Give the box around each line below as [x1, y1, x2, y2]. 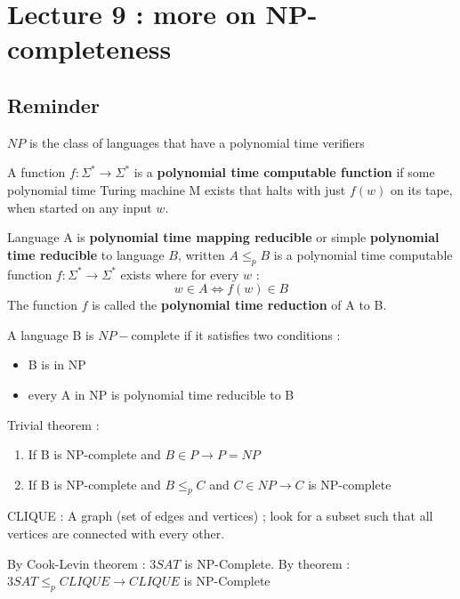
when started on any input [7, 198, 152, 216]
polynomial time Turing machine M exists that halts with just [7, 180, 346, 198]
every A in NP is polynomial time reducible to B [28, 384, 295, 403]
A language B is [7, 325, 94, 344]
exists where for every [120, 264, 239, 283]
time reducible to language [7, 245, 165, 263]
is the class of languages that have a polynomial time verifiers [28, 133, 365, 151]
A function [7, 163, 66, 182]
